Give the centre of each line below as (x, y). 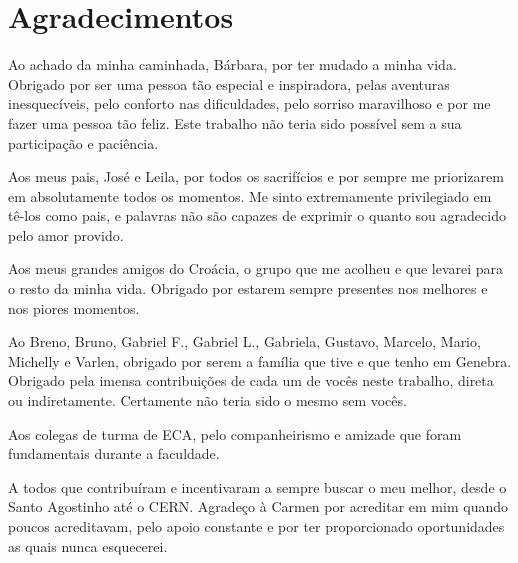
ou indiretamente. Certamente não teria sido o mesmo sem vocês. (207, 400)
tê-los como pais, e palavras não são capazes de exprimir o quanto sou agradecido (257, 215)
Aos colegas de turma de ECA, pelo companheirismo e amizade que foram (235, 433)
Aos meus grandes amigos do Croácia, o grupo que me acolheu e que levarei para (256, 268)
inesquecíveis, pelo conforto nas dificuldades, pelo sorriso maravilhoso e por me (249, 103)
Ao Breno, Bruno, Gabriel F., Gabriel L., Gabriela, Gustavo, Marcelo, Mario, (244, 341)
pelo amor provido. (66, 234)
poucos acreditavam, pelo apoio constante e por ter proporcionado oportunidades (256, 526)
